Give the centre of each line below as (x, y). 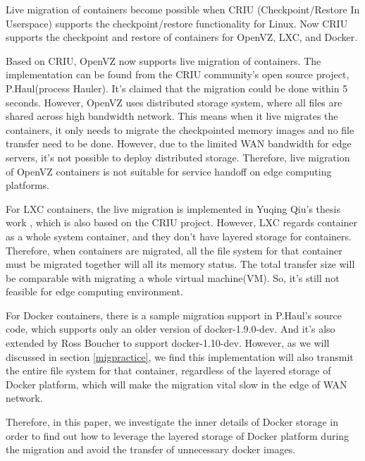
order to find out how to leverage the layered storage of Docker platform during (178, 435)
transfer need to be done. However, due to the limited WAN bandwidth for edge (179, 143)
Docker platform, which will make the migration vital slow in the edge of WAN (177, 384)
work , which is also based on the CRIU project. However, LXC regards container (182, 222)
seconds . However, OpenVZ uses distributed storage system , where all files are (174, 102)
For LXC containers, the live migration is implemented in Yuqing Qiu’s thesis (173, 208)
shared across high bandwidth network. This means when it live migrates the (172, 116)
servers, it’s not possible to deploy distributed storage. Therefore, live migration (178, 157)
